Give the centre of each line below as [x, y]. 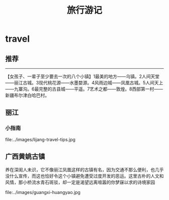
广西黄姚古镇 [25, 157]
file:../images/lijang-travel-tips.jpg [40, 139]
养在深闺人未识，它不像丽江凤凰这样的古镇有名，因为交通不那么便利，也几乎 [84, 169]
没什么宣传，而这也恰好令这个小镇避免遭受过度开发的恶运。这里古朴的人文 [82, 176]
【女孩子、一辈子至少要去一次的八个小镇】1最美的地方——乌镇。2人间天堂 [82, 76]
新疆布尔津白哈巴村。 [27, 95]
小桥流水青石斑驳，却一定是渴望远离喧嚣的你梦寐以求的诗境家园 [89, 182]
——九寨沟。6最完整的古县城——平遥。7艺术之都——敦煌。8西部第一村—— [84, 89]
